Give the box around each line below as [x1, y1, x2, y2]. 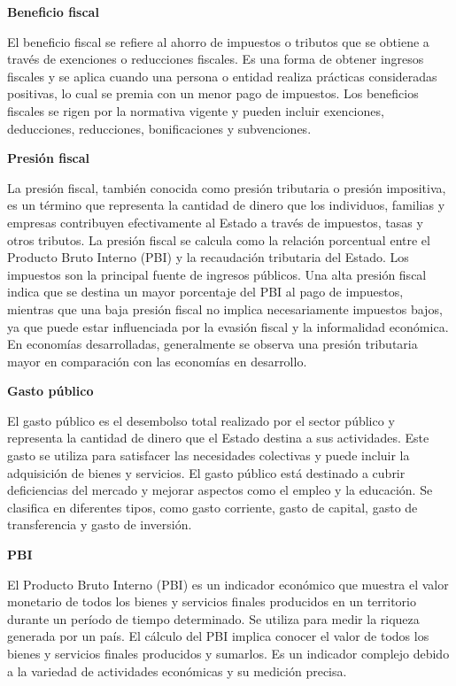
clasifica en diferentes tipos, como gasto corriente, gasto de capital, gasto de [7, 497, 418, 516]
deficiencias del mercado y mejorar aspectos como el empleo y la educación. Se [7, 481, 433, 499]
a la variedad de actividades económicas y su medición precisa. [7, 661, 347, 680]
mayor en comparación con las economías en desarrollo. [7, 351, 307, 370]
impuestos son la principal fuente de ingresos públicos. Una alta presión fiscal [7, 265, 427, 283]
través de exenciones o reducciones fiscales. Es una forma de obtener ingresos [7, 50, 424, 68]
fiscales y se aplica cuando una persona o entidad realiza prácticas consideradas [7, 66, 437, 85]
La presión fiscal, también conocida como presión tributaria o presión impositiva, [7, 178, 446, 197]
